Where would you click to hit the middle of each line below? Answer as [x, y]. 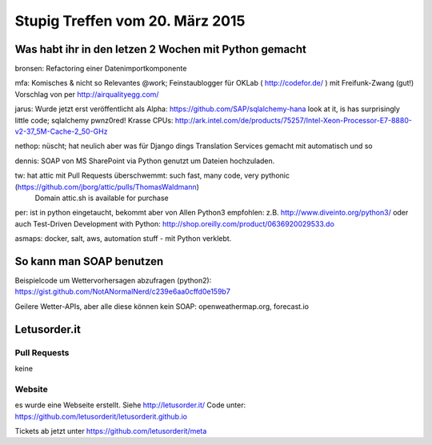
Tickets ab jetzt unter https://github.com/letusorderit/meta [111, 431]
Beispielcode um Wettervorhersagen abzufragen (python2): [113, 281]
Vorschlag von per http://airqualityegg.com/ [87, 94]
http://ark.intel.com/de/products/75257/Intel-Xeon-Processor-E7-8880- [293, 120]
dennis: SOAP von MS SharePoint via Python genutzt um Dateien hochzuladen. [145, 161]
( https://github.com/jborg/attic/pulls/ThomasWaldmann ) [107, 186]
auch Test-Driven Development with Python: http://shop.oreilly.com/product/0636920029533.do [175, 223]
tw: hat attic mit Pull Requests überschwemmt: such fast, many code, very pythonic [152, 175]
